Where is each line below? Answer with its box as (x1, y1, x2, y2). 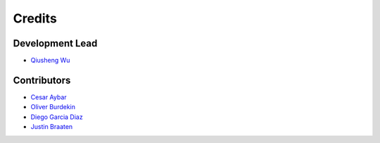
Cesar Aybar (30, 92, 67, 101)
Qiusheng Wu (30, 56, 70, 65)
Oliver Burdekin (30, 103, 76, 111)
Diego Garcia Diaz (30, 113, 84, 121)
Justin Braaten (30, 123, 73, 131)
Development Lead (13, 37, 98, 49)
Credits (13, 11, 58, 26)
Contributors (13, 74, 71, 86)
